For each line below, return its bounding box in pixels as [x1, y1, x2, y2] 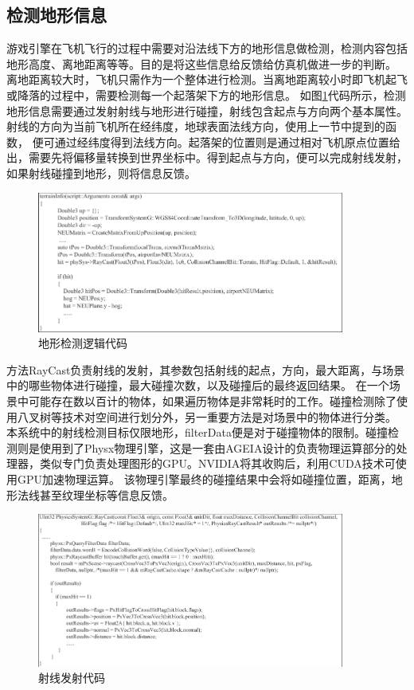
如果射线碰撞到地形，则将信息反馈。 [6, 164, 196, 181]
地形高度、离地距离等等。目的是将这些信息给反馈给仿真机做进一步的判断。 [6, 55, 396, 72]
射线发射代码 [38, 669, 105, 686]
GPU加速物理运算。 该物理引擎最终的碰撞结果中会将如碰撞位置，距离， [17, 470, 392, 487]
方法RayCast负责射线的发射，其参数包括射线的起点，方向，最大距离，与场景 [6, 361, 405, 378]
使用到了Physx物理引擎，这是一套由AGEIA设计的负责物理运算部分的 [39, 439, 396, 456]
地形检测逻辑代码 [38, 335, 127, 351]
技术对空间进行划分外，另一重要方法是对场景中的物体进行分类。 [61, 408, 396, 425]
